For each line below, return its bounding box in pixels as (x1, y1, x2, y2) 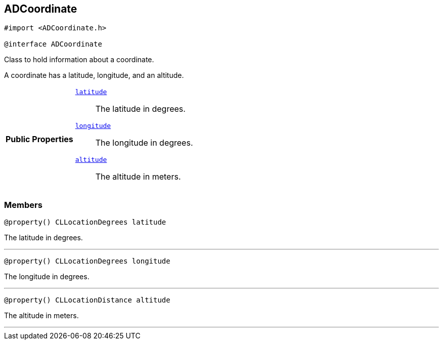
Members (4, 199, 42, 210)
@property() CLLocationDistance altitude (4, 296, 170, 305)
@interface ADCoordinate (4, 40, 102, 49)
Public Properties (6, 134, 73, 144)
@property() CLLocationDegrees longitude (4, 257, 170, 266)
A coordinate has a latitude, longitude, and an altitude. (4, 71, 184, 80)
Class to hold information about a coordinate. (4, 55, 154, 64)
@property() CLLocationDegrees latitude (4, 218, 166, 227)
